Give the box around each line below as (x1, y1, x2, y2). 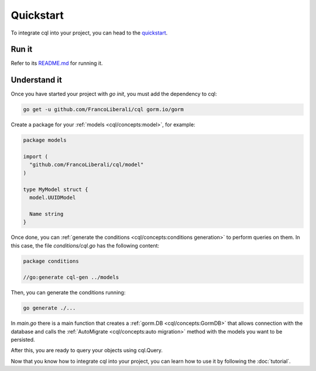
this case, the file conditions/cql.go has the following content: (11, 242, 160, 249)
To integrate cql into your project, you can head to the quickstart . (11, 29, 168, 36)
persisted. (11, 336, 35, 343)
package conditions (23, 257, 79, 264)
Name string (29, 211, 64, 217)
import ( (23, 153, 49, 160)
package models (23, 137, 67, 143)
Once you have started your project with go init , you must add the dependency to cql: (11, 91, 217, 98)
